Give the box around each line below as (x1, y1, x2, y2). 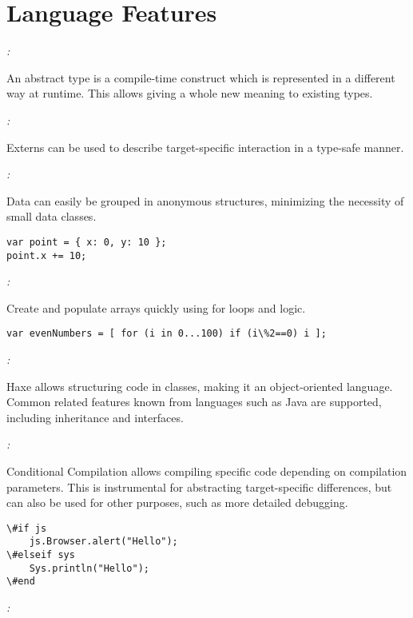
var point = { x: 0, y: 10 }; (6, 236, 167, 248)
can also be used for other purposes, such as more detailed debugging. (6, 494, 348, 511)
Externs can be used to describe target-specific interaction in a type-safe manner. (6, 138, 404, 155)
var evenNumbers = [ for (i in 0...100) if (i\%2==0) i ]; (6, 328, 327, 340)
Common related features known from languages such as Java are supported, (6, 393, 382, 410)
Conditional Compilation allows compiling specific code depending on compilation (6, 463, 407, 479)
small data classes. (6, 208, 97, 225)
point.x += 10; (6, 249, 87, 261)
